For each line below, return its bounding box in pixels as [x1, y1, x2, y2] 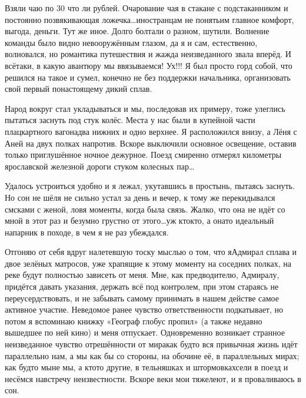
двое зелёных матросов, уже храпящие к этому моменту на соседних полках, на [5, 257, 291, 269]
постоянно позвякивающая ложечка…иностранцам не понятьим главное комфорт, [5, 13, 294, 25]
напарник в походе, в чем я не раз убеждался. [5, 225, 169, 238]
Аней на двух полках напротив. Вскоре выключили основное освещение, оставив [5, 137, 297, 149]
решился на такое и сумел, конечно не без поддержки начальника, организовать [5, 71, 291, 83]
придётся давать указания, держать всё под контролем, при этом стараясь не [5, 280, 279, 293]
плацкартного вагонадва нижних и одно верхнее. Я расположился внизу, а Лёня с [5, 125, 297, 137]
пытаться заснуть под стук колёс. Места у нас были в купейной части [5, 114, 255, 126]
